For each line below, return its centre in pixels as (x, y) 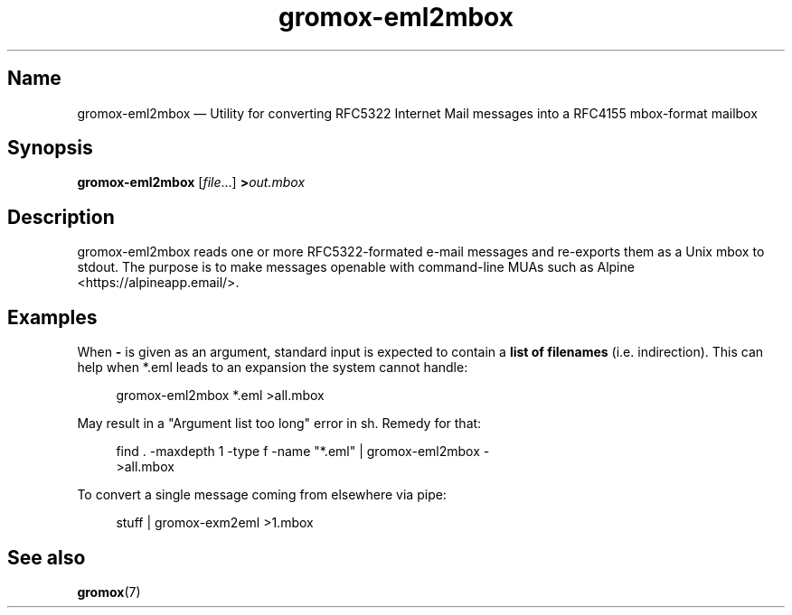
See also (47, 557)
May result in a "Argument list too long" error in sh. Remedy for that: (279, 424)
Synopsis (50, 148)
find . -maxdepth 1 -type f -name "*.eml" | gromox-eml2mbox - (303, 452)
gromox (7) (109, 592)
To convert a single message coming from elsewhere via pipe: (262, 495)
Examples (52, 317)
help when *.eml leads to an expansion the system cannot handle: (273, 368)
